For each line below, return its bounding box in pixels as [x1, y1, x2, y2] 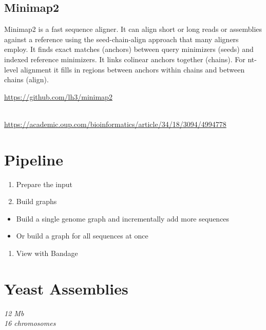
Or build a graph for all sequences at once [16, 230, 148, 241]
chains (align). [4, 74, 49, 85]
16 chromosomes [4, 318, 56, 328]
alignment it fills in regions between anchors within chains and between [20, 64, 245, 75]
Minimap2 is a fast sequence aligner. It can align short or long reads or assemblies [4, 24, 262, 34]
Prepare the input [16, 178, 72, 189]
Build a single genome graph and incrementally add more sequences [16, 213, 230, 224]
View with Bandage [16, 248, 78, 259]
